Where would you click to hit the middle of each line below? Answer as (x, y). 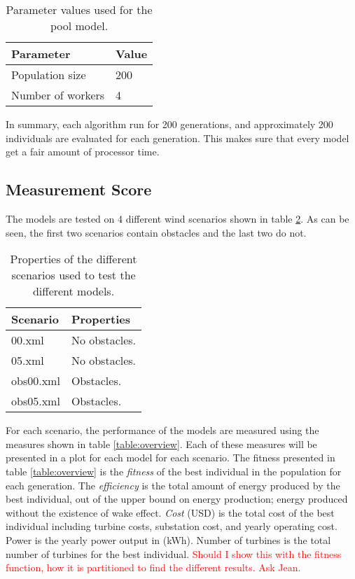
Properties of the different (74, 259)
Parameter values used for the (79, 9)
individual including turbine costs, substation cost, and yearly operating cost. (172, 526)
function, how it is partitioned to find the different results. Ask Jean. (153, 567)
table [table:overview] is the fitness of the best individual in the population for (174, 471)
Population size (49, 75)
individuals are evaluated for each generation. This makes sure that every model (177, 138)
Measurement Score (79, 189)
